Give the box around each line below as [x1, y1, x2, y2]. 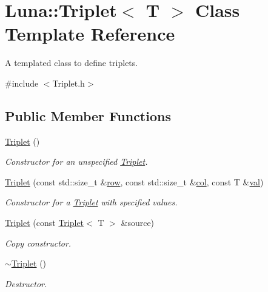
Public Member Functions [5, 106, 171, 125]
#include [5, 76, 39, 89]
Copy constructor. [5, 236, 72, 249]
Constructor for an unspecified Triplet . [5, 155, 148, 168]
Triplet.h [52, 76, 85, 89]
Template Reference [5, 21, 175, 46]
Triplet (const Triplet [5, 216, 84, 229]
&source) [121, 216, 155, 229]
